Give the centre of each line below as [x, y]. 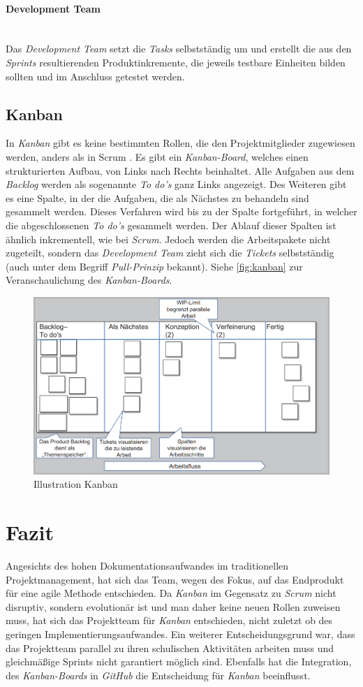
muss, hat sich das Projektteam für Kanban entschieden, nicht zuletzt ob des [169, 620]
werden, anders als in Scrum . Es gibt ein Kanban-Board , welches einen [157, 156]
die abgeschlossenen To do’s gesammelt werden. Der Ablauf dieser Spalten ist [171, 225]
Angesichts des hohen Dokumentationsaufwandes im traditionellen [147, 565]
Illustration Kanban [76, 484]
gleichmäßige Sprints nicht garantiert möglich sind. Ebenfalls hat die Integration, [179, 661]
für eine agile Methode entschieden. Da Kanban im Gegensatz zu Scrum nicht [171, 593]
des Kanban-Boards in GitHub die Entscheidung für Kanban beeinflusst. [158, 675]
